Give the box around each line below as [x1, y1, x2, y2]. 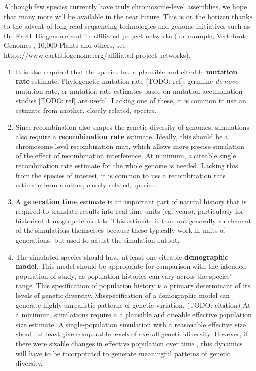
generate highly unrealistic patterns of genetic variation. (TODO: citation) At [15, 299, 251, 310]
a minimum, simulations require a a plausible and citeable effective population [15, 309, 252, 320]
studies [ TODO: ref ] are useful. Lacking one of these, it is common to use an [15, 95, 246, 106]
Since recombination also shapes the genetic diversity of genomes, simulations [15, 121, 250, 132]
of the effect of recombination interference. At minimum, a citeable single [15, 150, 236, 161]
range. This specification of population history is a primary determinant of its [15, 280, 251, 291]
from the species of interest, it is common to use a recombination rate [15, 170, 226, 180]
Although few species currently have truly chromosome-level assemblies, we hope [4, 1, 247, 11]
